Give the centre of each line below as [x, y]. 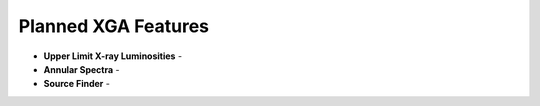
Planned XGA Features [114, 26]
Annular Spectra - [81, 69]
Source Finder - [76, 84]
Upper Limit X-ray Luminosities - [113, 56]
